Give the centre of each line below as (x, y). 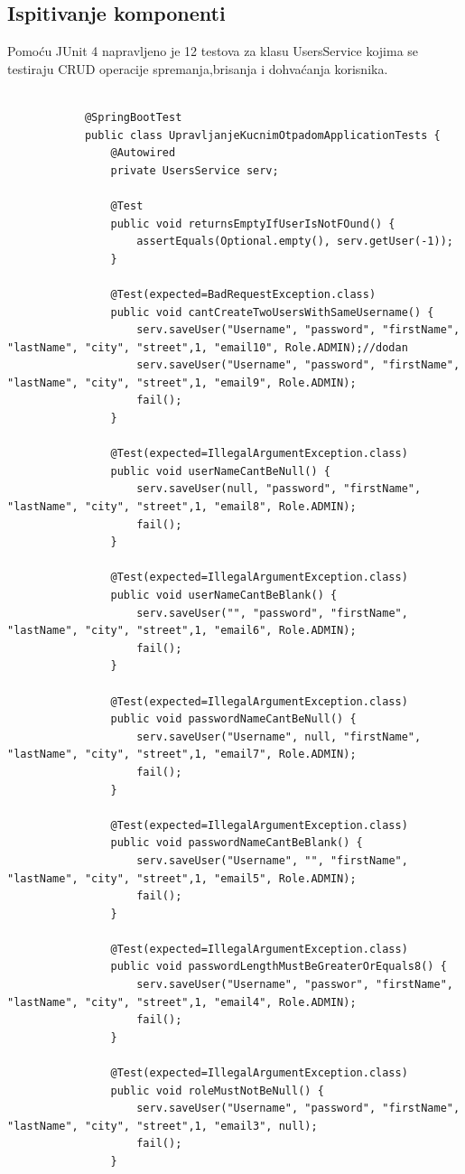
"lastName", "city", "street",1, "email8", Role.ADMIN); (182, 507)
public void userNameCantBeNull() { (220, 471)
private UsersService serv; (195, 170)
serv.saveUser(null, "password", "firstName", (279, 489)
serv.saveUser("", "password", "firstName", (272, 613)
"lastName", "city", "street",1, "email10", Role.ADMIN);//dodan (208, 347)
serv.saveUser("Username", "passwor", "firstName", (295, 985)
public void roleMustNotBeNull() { (217, 1090)
